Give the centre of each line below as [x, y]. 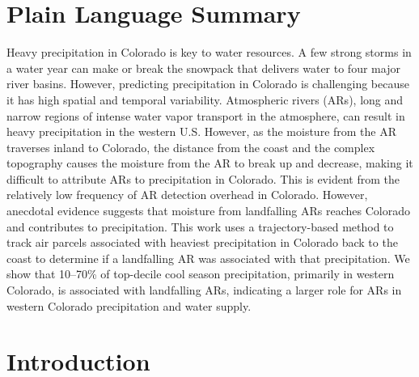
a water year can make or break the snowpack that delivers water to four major [203, 68]
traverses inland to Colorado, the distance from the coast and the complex [191, 147]
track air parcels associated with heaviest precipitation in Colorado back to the [202, 242]
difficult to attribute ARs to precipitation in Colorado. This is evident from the [203, 178]
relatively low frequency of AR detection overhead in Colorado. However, [187, 195]
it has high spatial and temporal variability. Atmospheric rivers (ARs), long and [205, 99]
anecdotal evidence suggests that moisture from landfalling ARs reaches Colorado [208, 211]
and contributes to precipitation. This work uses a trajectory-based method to [200, 226]
